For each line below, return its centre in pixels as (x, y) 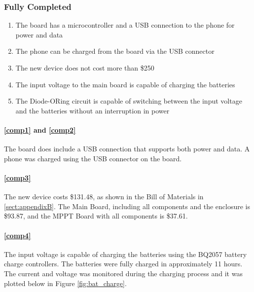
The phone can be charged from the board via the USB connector (115, 51)
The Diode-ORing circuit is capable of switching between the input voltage (129, 101)
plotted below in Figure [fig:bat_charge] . (65, 283)
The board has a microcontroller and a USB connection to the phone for (125, 25)
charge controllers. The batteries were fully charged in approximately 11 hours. (123, 264)
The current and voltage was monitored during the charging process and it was (123, 273)
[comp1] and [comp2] (40, 129)
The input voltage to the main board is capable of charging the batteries (125, 84)
